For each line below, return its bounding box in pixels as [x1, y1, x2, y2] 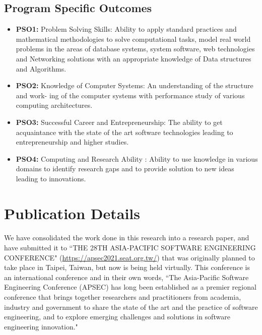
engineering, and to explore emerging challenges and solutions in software [4, 311, 230, 322]
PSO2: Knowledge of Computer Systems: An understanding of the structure [16, 80, 253, 91]
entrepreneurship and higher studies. [16, 137, 129, 147]
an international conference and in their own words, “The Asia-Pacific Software [4, 272, 249, 282]
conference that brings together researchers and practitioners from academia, [4, 292, 241, 302]
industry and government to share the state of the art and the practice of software [4, 301, 258, 312]
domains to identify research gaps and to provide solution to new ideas [16, 163, 234, 174]
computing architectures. [16, 100, 93, 110]
